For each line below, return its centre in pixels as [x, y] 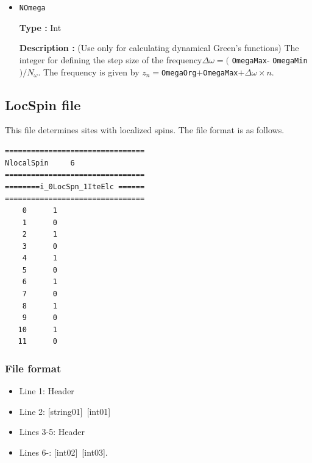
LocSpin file [43, 104]
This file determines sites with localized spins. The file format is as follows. [145, 130]
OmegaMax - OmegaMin [270, 59]
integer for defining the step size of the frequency [111, 59]
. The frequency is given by [89, 71]
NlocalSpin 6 [40, 163]
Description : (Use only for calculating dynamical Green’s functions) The [159, 48]
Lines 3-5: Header [52, 432]
